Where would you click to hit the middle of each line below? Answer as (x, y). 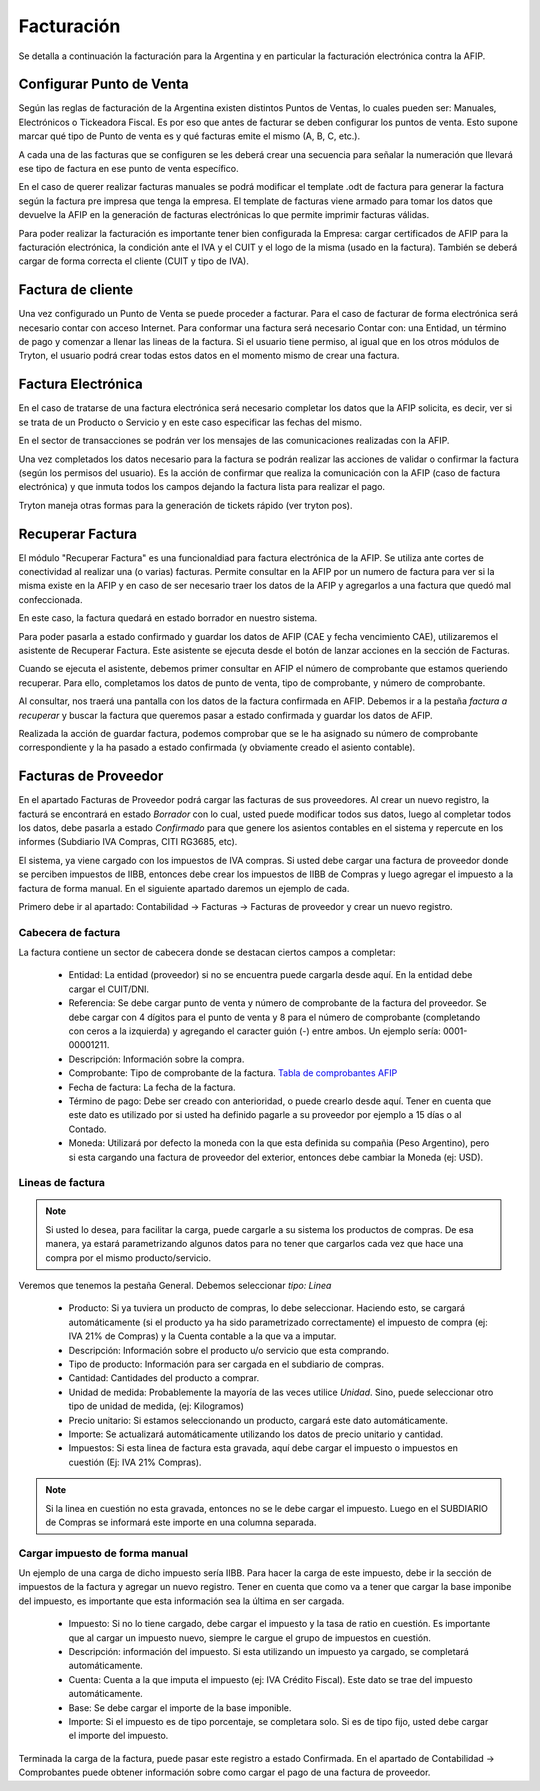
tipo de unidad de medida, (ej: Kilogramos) (156, 1406)
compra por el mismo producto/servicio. (128, 1257)
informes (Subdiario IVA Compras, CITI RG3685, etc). (128, 842)
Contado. (87, 1129)
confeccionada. (50, 599)
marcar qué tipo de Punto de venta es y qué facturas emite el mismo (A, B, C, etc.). (189, 136)
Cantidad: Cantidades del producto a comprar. (164, 1378)
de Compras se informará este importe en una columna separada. (181, 1522)
